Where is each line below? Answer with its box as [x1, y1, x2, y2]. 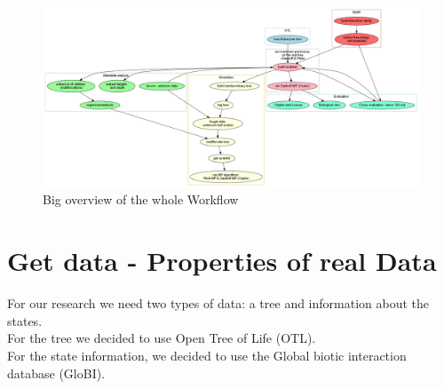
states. [7, 311, 43, 329]
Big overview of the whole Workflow [43, 190, 239, 209]
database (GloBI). [7, 363, 106, 382]
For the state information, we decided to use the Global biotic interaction [7, 345, 407, 364]
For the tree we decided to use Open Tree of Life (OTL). [7, 329, 316, 347]
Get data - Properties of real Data [7, 242, 437, 279]
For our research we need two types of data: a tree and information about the [7, 294, 430, 313]
